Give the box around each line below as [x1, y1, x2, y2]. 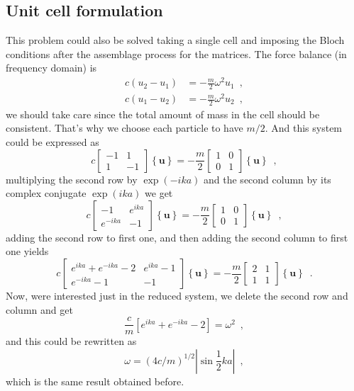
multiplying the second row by [6, 171, 138, 186]
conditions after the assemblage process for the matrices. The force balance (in [6, 46, 347, 61]
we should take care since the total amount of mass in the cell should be [6, 106, 320, 121]
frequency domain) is [6, 60, 97, 75]
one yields [6, 244, 49, 259]
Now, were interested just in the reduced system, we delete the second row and [6, 288, 348, 303]
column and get [6, 302, 73, 317]
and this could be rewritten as [6, 334, 137, 348]
